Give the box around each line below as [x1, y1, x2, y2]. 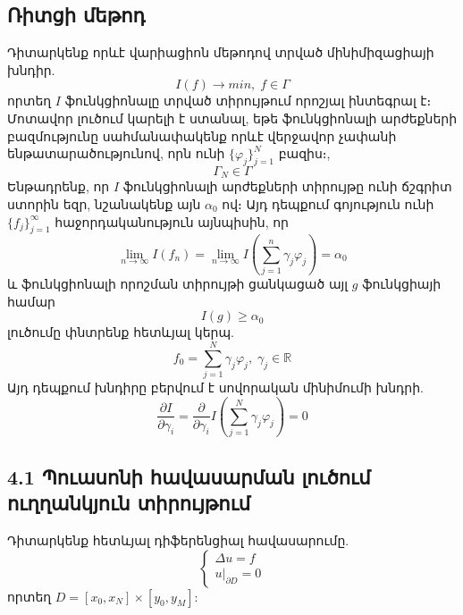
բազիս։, [278, 144, 331, 163]
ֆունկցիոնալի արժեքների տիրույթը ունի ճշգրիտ [122, 177, 452, 196]
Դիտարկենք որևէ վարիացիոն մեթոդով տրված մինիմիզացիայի [7, 43, 434, 62]
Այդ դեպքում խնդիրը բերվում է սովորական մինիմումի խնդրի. [7, 378, 424, 397]
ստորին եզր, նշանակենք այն [7, 195, 201, 214]
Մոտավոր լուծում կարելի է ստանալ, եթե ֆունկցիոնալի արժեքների [7, 108, 458, 127]
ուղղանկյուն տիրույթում [7, 489, 251, 517]
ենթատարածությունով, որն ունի [7, 144, 225, 163]
